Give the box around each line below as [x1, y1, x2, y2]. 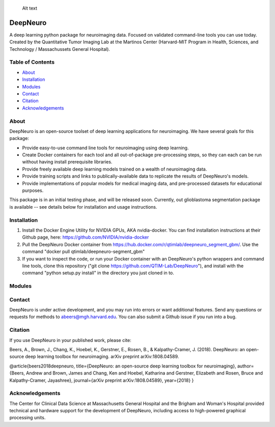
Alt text [22, 5, 38, 11]
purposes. [22, 187, 44, 193]
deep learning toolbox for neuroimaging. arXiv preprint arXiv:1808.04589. [25, 354, 179, 360]
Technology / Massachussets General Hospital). [9, 46, 111, 52]
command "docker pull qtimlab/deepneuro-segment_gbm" [22, 248, 145, 254]
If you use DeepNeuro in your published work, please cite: [9, 337, 132, 343]
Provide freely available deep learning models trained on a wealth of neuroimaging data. [22, 166, 207, 172]
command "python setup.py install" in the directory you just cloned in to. [22, 270, 174, 276]
